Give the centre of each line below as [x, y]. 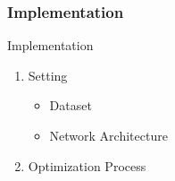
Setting [48, 75]
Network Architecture [108, 135]
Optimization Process [87, 165]
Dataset [71, 105]
